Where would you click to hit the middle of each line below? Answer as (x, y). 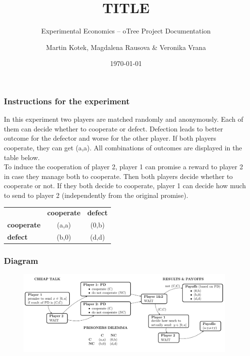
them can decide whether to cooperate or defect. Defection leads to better (114, 128)
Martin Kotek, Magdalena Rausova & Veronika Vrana (126, 47)
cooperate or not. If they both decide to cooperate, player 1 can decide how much (125, 186)
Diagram (21, 260)
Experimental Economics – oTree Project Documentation (126, 31)
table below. (22, 157)
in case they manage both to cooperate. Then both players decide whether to (118, 176)
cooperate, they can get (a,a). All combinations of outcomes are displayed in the (123, 147)
